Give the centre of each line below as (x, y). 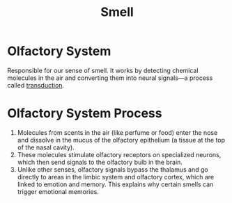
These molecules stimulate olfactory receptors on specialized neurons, (119, 154)
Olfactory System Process (85, 114)
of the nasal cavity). (46, 147)
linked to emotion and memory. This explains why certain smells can (115, 184)
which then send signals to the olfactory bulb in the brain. (100, 162)
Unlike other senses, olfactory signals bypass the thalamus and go (113, 169)
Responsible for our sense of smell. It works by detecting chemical (103, 70)
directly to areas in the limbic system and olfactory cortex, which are (116, 177)
